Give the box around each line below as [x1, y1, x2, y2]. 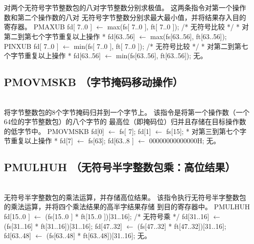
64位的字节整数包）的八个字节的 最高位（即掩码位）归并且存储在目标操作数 [4, 116, 246, 127]
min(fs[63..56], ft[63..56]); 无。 [116, 50, 208, 61]
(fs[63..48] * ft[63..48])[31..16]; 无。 [46, 230, 151, 241]
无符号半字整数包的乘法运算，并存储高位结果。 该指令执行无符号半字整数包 [4, 192, 246, 202]
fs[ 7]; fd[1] [119, 126, 151, 136]
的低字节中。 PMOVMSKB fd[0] [4, 126, 104, 136]
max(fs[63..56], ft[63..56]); [150, 31, 227, 41]
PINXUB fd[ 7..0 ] [4, 41, 59, 51]
